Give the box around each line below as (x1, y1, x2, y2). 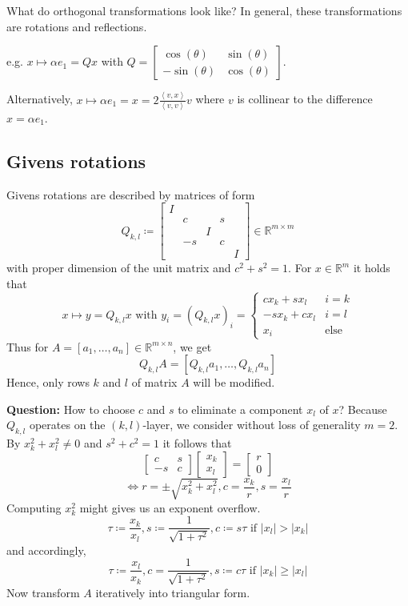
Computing (6, 499, 62, 516)
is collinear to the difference (237, 90, 373, 107)
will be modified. (193, 374, 275, 391)
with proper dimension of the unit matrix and (6, 259, 231, 276)
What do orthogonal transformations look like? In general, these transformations (6, 2, 402, 18)
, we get (173, 338, 212, 355)
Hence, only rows (6, 374, 90, 391)
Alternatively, (6, 90, 73, 107)
